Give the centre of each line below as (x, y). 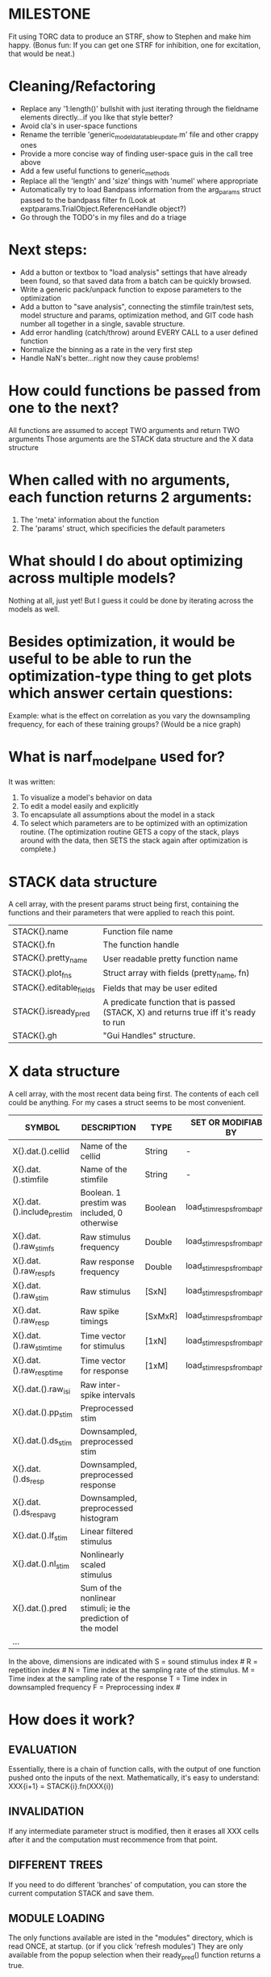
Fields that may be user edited (160, 988)
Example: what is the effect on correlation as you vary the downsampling (129, 715)
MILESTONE (50, 14)
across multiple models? (92, 578)
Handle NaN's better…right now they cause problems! (109, 358)
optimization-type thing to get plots (130, 676)
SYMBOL (42, 1127)
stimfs (45, 1249)
